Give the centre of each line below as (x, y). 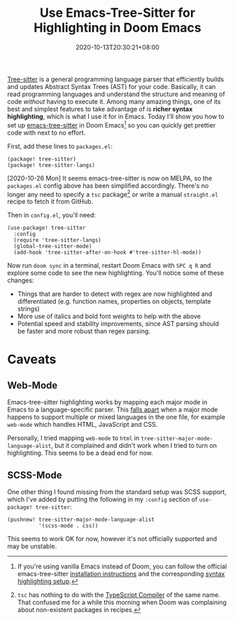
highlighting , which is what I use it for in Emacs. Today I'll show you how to (116, 116)
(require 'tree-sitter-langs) (57, 240)
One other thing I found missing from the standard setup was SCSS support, (117, 492)
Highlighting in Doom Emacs (117, 28)
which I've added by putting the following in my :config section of (102, 500)
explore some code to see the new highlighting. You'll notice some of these (116, 273)
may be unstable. (32, 546)
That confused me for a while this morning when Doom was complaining (122, 602)
